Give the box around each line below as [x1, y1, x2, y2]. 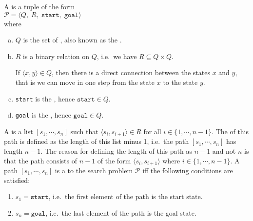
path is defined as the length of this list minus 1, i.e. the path [4, 136, 189, 146]
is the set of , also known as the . [23, 35, 122, 45]
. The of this [212, 126, 249, 136]
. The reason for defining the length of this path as [40, 145, 192, 156]
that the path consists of [4, 155, 77, 165]
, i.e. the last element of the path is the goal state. [45, 207, 196, 218]
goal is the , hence [15, 110, 72, 120]
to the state [163, 77, 198, 87]
